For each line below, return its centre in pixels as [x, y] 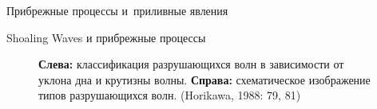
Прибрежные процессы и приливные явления [117, 10]
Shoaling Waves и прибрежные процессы [106, 37]
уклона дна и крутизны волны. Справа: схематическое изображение [204, 79]
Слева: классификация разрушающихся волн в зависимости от [191, 64]
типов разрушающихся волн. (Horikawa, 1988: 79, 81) [170, 95]
